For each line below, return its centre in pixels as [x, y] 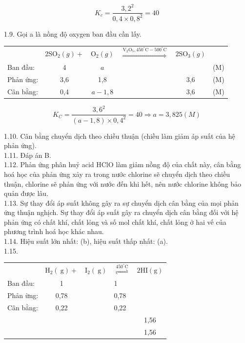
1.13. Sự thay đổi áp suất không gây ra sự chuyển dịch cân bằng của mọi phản [121, 203]
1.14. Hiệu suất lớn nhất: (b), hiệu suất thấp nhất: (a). [86, 241]
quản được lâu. [26, 193]
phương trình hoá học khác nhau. [54, 231]
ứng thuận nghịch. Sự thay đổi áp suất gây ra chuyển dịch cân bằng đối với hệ [121, 212]
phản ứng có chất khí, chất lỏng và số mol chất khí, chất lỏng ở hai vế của [115, 222]
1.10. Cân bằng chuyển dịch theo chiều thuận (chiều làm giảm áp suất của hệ [120, 136]
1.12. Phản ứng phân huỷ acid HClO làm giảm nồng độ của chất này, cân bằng [122, 164]
